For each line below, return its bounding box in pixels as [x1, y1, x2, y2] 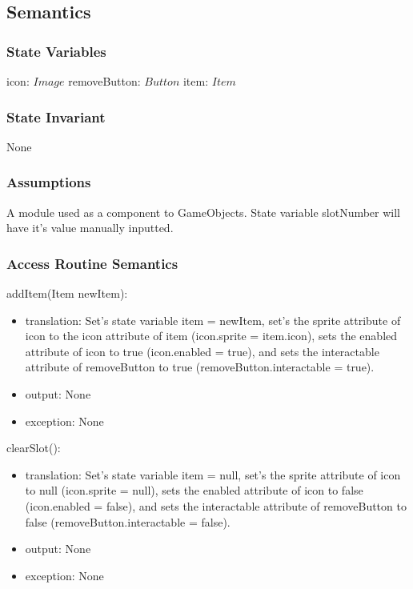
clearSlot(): [6, 439, 61, 456]
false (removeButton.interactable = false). [25, 513, 231, 530]
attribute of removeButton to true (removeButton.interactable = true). [25, 359, 375, 375]
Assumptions [6, 172, 91, 192]
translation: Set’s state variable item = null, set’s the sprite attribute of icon [25, 466, 401, 483]
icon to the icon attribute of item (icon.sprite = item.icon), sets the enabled [25, 327, 398, 344]
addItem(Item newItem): [6, 285, 128, 302]
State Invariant [6, 106, 106, 126]
